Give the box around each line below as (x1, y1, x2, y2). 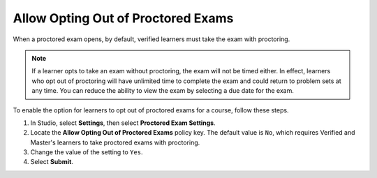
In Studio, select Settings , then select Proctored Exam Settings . (30, 119, 216, 127)
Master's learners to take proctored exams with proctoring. (30, 138, 200, 147)
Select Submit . (30, 158, 73, 166)
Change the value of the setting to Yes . (30, 148, 143, 156)
